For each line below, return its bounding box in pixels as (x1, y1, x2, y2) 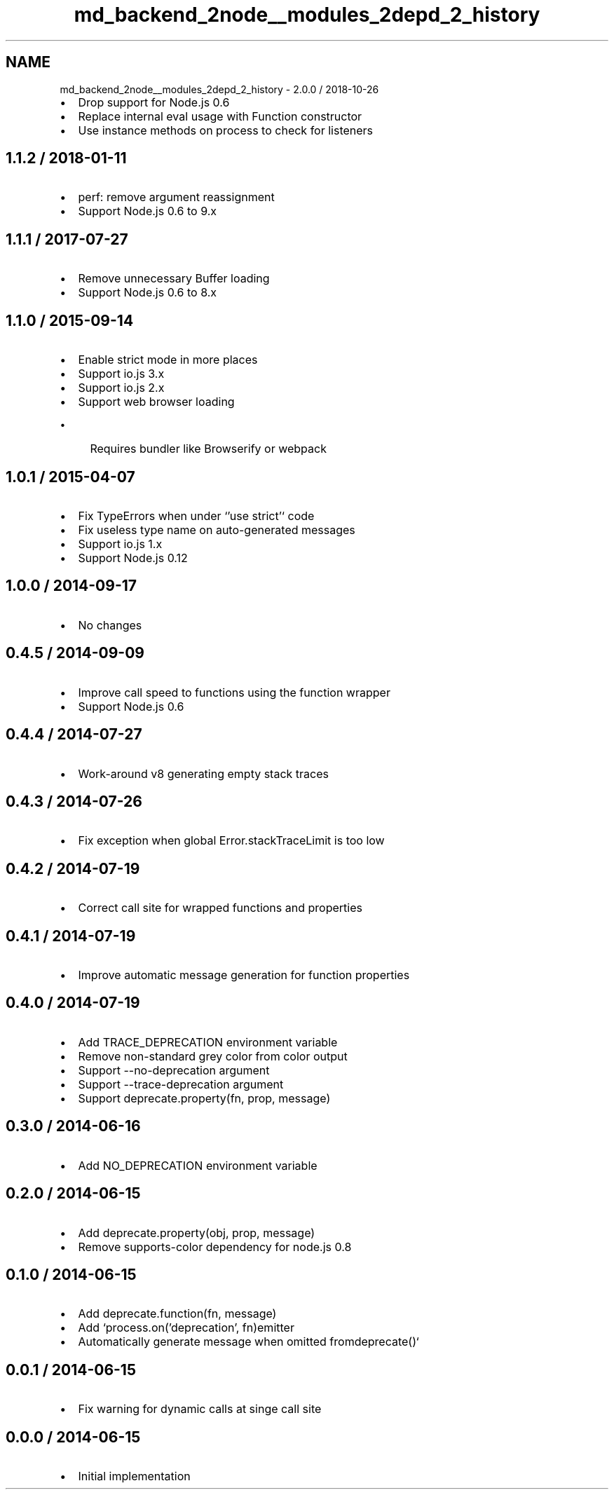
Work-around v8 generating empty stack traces (78, 766, 329, 781)
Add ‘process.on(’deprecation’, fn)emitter (78, 1320, 294, 1335)
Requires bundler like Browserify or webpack (90, 442, 327, 456)
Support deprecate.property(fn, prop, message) (78, 1091, 331, 1105)
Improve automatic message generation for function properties (78, 968, 410, 983)
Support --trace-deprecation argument (78, 1077, 284, 1091)
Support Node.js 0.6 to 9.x (78, 204, 217, 219)
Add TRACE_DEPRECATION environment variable (78, 1035, 338, 1049)
